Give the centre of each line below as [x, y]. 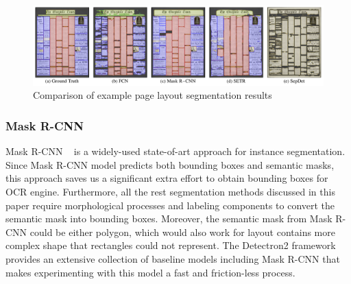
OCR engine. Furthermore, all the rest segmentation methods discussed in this [170, 191]
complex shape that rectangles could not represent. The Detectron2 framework [171, 245]
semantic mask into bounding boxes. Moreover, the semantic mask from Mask [169, 218]
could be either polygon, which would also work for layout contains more [182, 232]
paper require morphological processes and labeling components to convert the [170, 205]
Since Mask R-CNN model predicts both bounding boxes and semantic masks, [170, 164]
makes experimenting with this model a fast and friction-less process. [150, 272]
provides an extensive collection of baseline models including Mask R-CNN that [173, 258]
